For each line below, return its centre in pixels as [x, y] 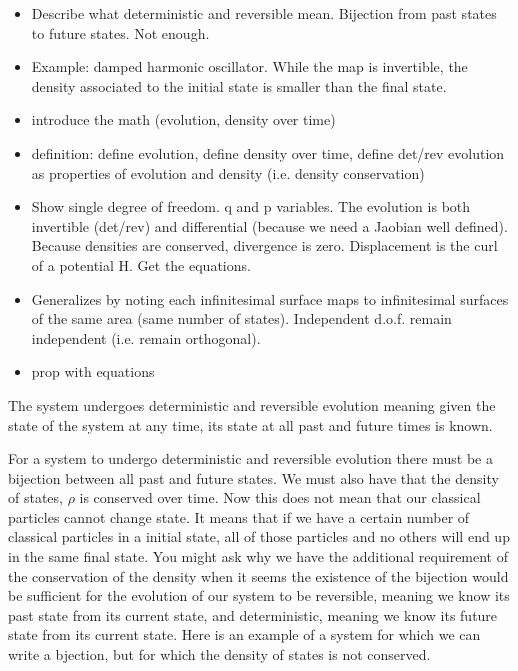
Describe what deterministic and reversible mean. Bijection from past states [264, 13]
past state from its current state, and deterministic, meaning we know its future [253, 614]
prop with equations [93, 371]
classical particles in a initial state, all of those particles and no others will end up [259, 536]
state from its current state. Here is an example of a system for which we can [244, 634]
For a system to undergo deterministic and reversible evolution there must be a [250, 458]
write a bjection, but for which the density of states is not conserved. [219, 654]
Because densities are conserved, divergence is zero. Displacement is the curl [264, 245]
